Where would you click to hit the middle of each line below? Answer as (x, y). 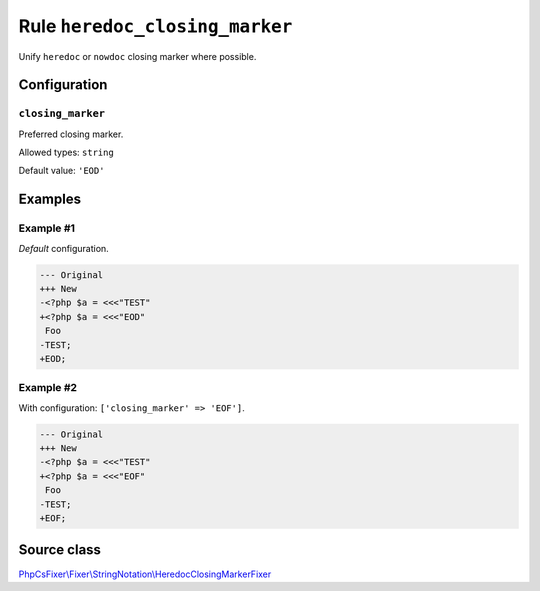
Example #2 (48, 388)
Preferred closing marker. (71, 134)
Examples (50, 199)
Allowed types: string (66, 152)
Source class (60, 550)
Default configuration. (63, 248)
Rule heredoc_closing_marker (155, 26)
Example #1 (46, 228)
